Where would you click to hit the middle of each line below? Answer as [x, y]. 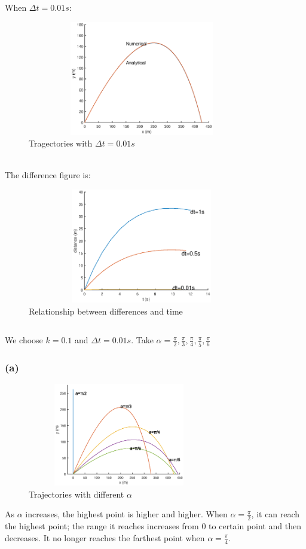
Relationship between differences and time [106, 311]
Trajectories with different [76, 494]
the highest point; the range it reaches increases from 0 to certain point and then [153, 526]
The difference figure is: [48, 175]
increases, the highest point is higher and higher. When [126, 514]
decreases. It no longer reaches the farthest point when [105, 537]
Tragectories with [61, 143]
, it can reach [276, 514]
